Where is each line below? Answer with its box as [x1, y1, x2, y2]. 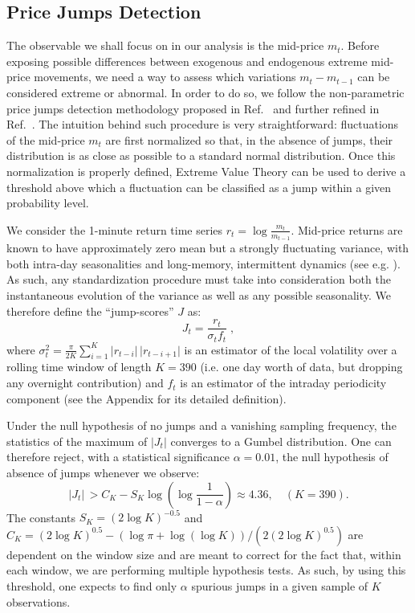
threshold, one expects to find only [6, 577, 177, 594]
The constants [6, 509, 76, 525]
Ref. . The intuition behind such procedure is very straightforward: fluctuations [6, 116, 399, 133]
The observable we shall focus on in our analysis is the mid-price [6, 37, 324, 54]
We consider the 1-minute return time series [6, 221, 223, 238]
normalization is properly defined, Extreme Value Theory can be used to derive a [6, 162, 406, 179]
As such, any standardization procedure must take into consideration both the [6, 271, 391, 288]
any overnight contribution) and [6, 374, 164, 391]
